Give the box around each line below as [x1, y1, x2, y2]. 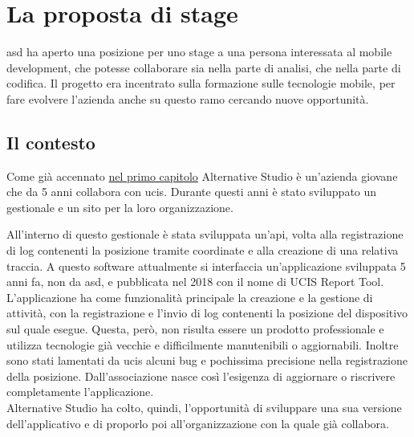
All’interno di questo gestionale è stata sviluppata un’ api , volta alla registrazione [6, 226, 404, 243]
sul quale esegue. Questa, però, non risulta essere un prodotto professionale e [6, 321, 384, 337]
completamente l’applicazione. [6, 383, 154, 400]
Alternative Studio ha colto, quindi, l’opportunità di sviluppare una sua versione [6, 399, 402, 416]
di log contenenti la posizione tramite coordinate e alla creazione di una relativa [6, 242, 399, 259]
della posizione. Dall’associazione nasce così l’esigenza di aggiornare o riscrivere [6, 367, 396, 384]
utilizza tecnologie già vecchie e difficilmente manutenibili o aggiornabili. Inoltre [6, 336, 399, 353]
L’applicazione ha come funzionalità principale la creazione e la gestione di [6, 288, 373, 305]
